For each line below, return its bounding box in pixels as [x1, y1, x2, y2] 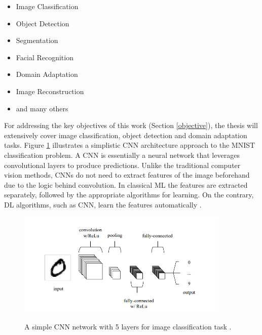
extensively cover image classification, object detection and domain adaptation [4, 130, 247, 140]
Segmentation [16, 35, 58, 46]
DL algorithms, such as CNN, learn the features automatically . [4, 199, 202, 210]
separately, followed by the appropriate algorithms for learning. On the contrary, [4, 189, 254, 200]
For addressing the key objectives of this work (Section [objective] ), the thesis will [4, 120, 258, 131]
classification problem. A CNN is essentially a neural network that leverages [4, 149, 240, 160]
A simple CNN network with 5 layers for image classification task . [24, 321, 232, 332]
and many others [16, 103, 68, 113]
